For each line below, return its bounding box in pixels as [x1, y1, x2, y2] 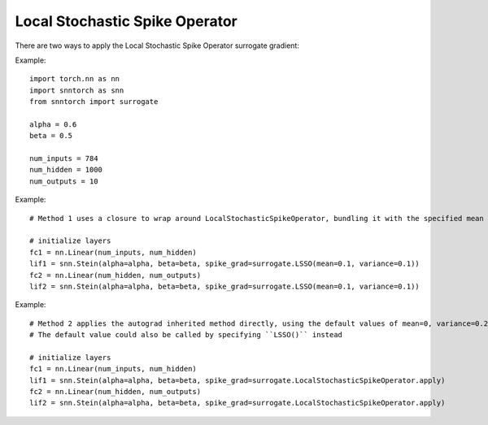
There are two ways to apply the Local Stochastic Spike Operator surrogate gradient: [15, 41, 300, 50]
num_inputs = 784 [29, 154, 98, 163]
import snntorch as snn [29, 85, 124, 95]
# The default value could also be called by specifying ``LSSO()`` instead [29, 330, 343, 340]
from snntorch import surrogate [29, 98, 159, 106]
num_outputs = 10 [29, 176, 98, 186]
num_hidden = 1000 [29, 165, 103, 175]
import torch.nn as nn [29, 74, 120, 84]
